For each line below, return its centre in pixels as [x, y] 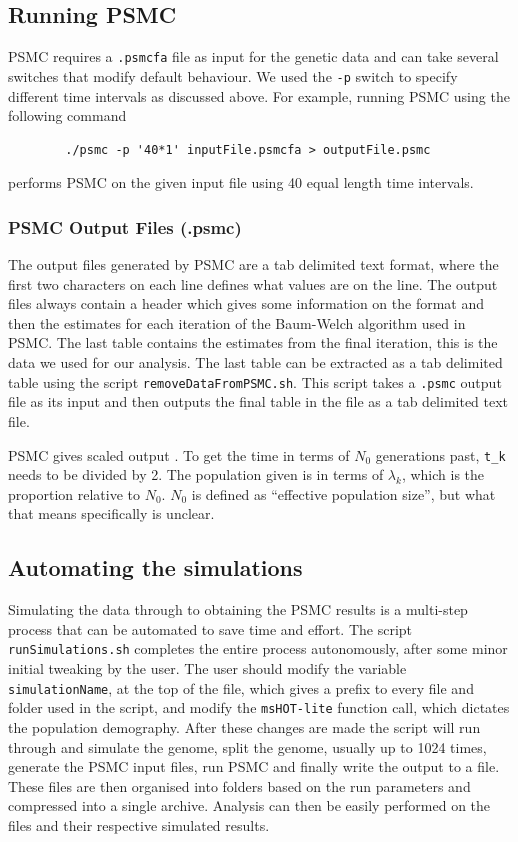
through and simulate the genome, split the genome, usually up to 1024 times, [247, 746]
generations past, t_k [440, 454]
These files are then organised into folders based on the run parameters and [239, 785]
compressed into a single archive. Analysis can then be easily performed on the [249, 805]
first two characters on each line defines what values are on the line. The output [253, 283]
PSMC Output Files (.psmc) [125, 226]
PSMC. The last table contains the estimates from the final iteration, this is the [253, 342]
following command [67, 115]
